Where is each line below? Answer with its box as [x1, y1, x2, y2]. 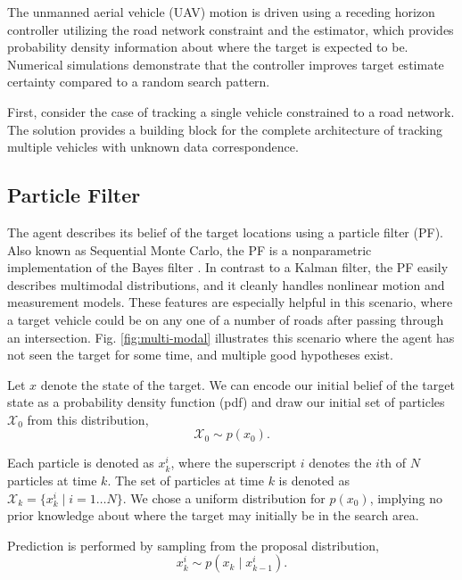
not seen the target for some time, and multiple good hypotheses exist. [7, 345, 393, 364]
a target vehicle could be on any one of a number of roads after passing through [7, 310, 444, 328]
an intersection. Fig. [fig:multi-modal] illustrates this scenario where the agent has [7, 327, 455, 346]
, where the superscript [170, 453, 297, 472]
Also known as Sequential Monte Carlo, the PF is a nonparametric [7, 240, 372, 259]
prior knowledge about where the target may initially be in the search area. [7, 506, 419, 525]
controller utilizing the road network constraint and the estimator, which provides [7, 20, 454, 38]
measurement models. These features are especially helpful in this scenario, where [7, 293, 453, 311]
